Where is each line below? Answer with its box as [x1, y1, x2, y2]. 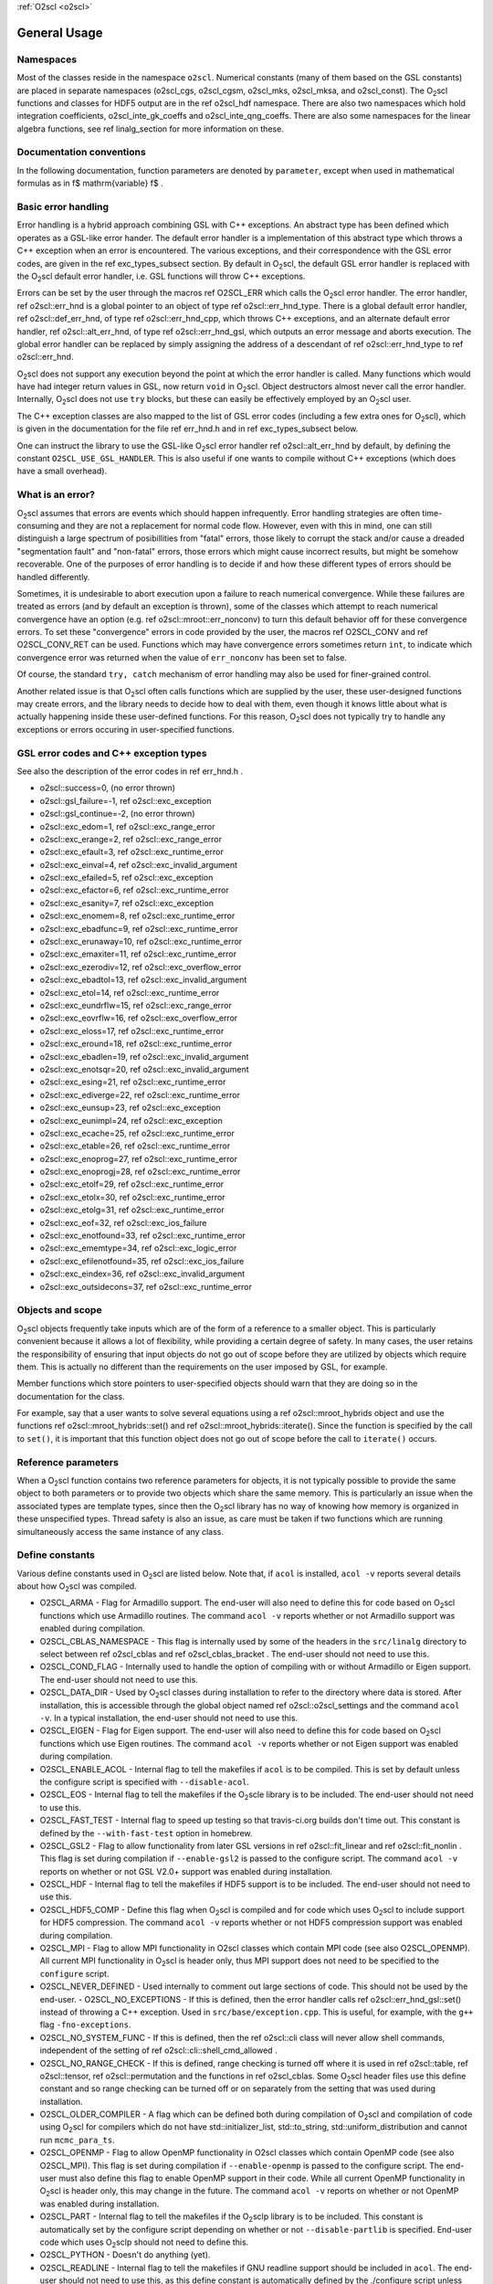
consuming [16, 520, 59, 531]
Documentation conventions [16, 146, 146, 159]
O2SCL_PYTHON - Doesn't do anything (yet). [39, 2249, 211, 2260]
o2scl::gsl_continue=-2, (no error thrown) [39, 809, 195, 819]
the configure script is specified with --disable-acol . [39, 1776, 250, 1787]
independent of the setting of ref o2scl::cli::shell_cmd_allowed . [39, 2045, 278, 2056]
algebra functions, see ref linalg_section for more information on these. [16, 123, 285, 134]
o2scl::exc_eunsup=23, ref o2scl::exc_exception [39, 1102, 221, 1114]
